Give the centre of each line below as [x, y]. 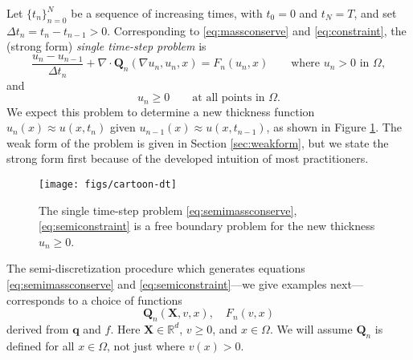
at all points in [229, 98]
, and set [375, 13]
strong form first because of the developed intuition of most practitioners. [188, 158]
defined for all [41, 345]
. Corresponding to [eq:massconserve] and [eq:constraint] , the [257, 30]
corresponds [36, 299]
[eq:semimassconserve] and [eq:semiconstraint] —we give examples [167, 283]
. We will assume [311, 328]
